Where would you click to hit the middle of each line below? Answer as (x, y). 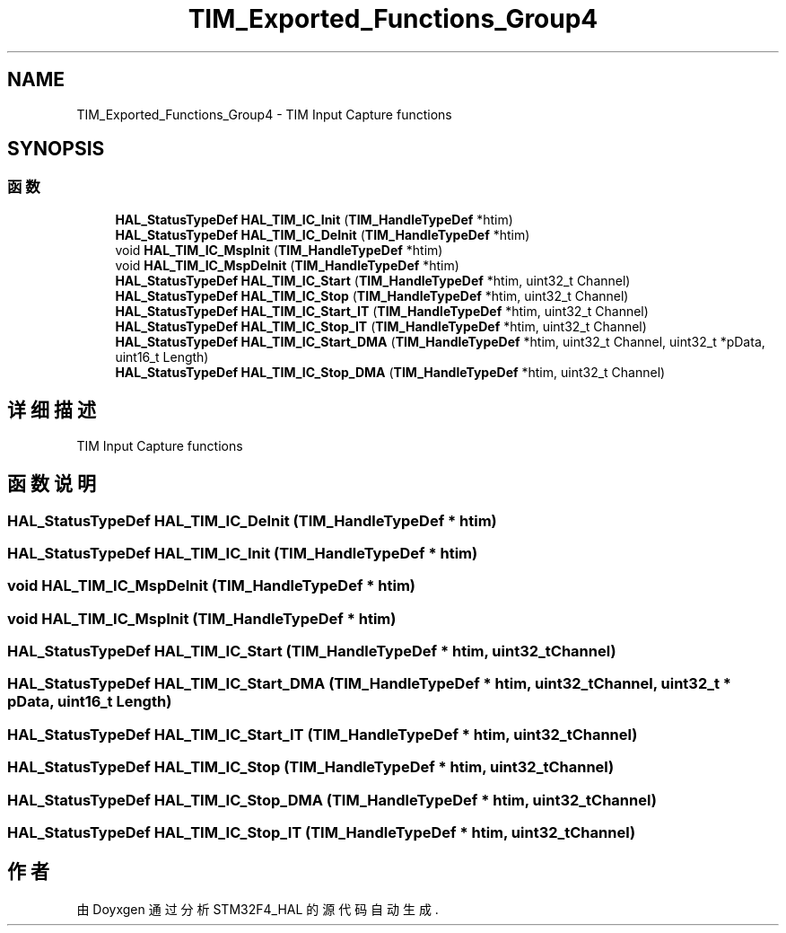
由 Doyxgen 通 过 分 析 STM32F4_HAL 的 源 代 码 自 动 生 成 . (258, 909)
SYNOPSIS (56, 149)
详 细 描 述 (52, 410)
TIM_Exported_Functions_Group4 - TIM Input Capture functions (264, 114)
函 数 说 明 (52, 484)
